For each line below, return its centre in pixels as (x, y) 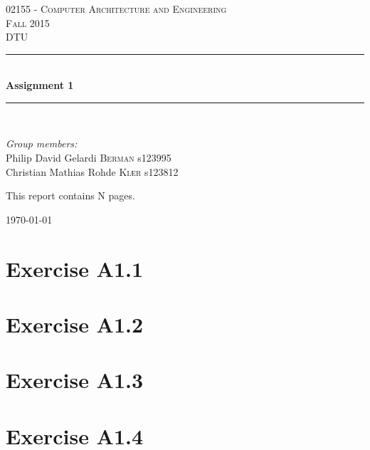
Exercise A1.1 (75, 268)
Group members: (42, 143)
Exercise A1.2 (75, 324)
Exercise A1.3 (75, 380)
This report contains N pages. (70, 195)
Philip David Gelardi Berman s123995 (89, 158)
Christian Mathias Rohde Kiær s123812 (92, 171)
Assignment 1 (40, 85)
